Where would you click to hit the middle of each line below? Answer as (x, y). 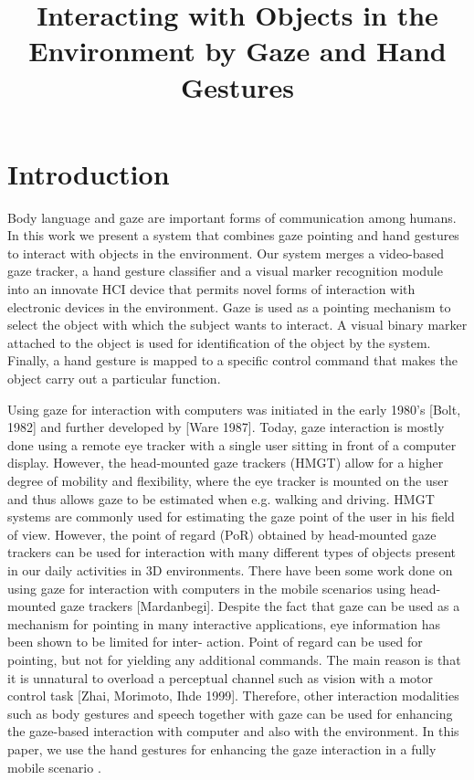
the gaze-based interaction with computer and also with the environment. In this (233, 731)
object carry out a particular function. (114, 379)
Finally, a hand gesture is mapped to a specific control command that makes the (232, 360)
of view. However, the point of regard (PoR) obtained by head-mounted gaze (222, 534)
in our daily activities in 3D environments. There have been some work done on (230, 569)
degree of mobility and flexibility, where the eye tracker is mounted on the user (228, 480)
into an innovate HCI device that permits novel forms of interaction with (211, 289)
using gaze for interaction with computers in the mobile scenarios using (207, 588)
